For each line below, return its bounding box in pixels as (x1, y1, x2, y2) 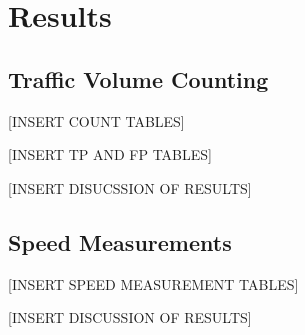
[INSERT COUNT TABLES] (8, 110, 185, 131)
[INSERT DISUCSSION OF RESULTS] (8, 177, 252, 198)
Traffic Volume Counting (8, 63, 269, 94)
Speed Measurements (8, 226, 232, 257)
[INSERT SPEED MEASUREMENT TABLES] (8, 273, 299, 294)
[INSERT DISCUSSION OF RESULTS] (8, 307, 252, 328)
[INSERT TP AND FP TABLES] (8, 144, 212, 165)
